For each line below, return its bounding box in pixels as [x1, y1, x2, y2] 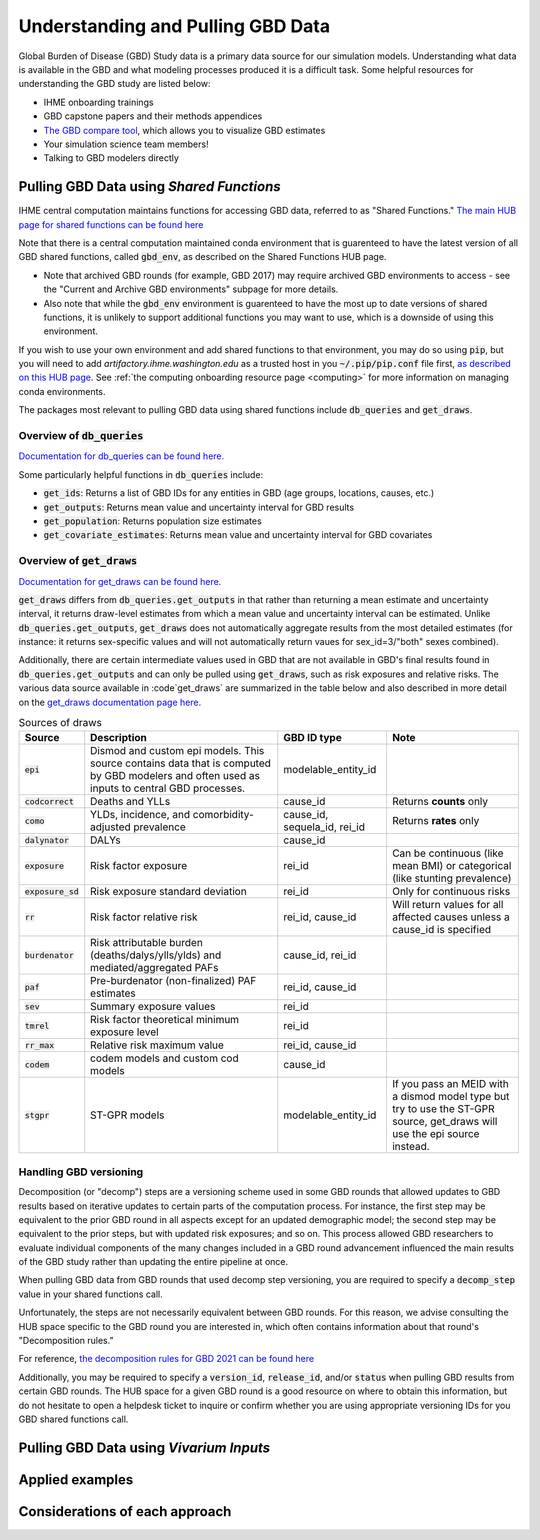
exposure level [90, 1025, 159, 1039]
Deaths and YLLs [90, 795, 171, 809]
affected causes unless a [391, 910, 510, 924]
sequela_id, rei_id [283, 820, 365, 834]
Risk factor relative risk [90, 910, 199, 924]
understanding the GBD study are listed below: [18, 78, 211, 90]
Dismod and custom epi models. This [90, 744, 265, 758]
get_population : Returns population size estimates [43, 515, 262, 527]
